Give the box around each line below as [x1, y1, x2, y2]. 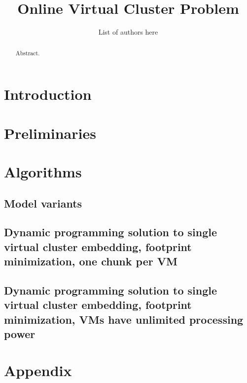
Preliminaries [4, 123, 96, 143]
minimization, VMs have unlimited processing [4, 311, 244, 327]
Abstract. [15, 48, 40, 57]
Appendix [4, 360, 72, 380]
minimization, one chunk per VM [4, 254, 177, 269]
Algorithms [4, 161, 82, 181]
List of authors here [98, 27, 158, 37]
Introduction [4, 84, 92, 104]
